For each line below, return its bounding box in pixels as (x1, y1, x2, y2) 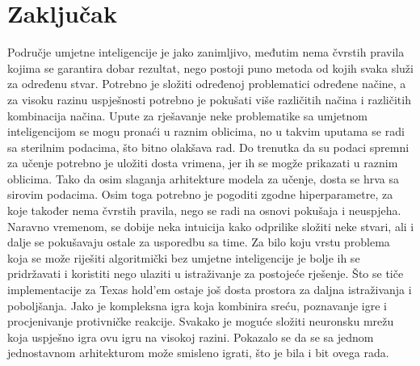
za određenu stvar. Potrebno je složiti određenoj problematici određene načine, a (7, 75, 406, 92)
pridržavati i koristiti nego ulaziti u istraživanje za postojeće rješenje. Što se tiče (7, 265, 404, 282)
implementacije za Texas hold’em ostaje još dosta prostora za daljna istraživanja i (7, 281, 412, 298)
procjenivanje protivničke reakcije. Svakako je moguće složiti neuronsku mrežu (7, 313, 394, 330)
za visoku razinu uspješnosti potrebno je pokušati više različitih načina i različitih (7, 90, 411, 107)
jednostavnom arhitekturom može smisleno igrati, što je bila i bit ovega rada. (7, 344, 389, 361)
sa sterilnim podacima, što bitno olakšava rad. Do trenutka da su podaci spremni (7, 138, 409, 155)
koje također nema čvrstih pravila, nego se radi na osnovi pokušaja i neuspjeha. (7, 202, 401, 219)
